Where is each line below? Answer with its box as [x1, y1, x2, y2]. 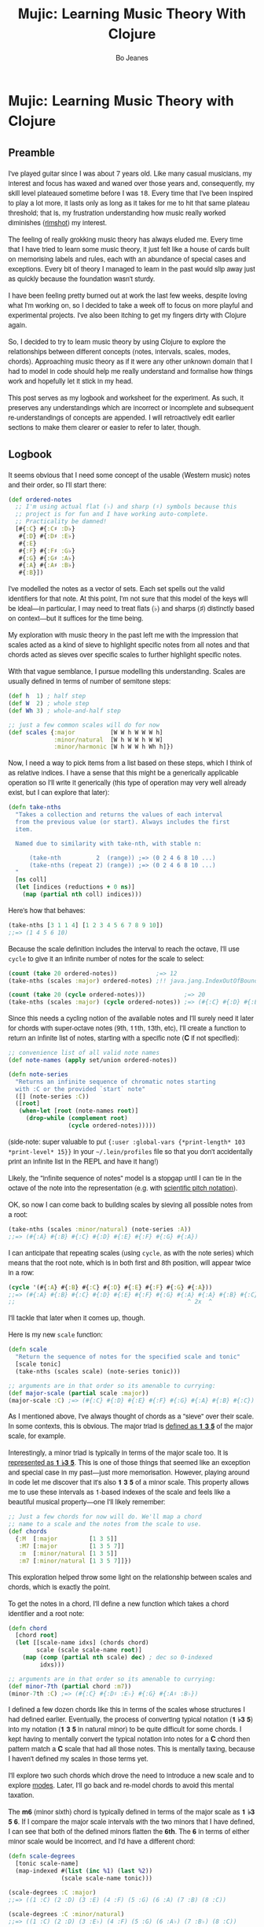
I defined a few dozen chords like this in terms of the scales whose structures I [8, 1703, 246, 1714]
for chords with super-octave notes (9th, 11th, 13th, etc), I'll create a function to [8, 1023, 247, 1034]
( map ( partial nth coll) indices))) [22, 890, 143, 899]
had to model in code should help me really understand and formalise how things [8, 365, 254, 376]
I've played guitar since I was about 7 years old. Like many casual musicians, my [8, 168, 253, 179]
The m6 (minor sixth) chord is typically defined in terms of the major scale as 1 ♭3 [8, 1806, 255, 1817]
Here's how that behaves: [8, 904, 86, 915]
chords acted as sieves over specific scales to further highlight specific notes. [8, 649, 242, 660]
